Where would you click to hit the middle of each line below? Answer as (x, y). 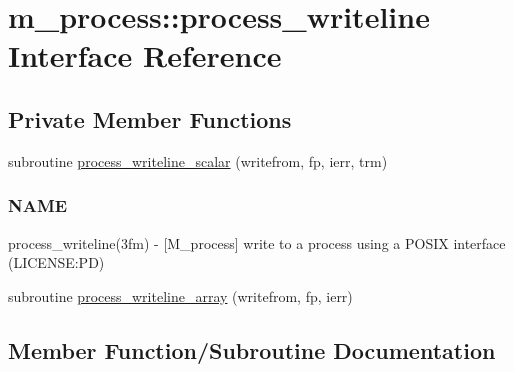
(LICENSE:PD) (56, 262)
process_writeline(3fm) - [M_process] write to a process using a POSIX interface (257, 242)
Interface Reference (145, 55)
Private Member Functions (150, 118)
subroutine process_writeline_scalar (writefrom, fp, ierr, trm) (198, 160)
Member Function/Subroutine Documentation (252, 349)
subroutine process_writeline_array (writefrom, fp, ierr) (180, 295)
